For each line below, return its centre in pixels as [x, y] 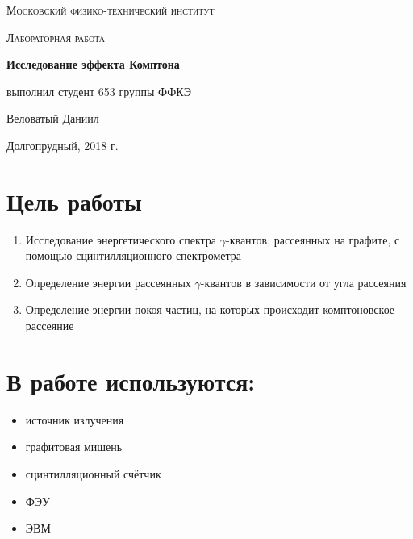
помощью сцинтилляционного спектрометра [133, 255]
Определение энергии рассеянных [108, 282]
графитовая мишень [74, 447]
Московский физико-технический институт [111, 10]
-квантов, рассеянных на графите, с [313, 239]
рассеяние [50, 326]
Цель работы [74, 201]
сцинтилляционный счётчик [93, 473]
